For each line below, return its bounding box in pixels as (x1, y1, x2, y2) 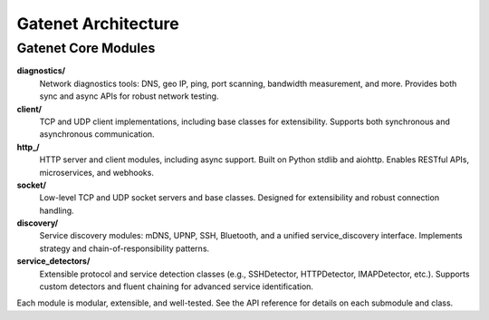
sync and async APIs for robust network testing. (39, 91, 219, 102)
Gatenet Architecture (16, 14, 180, 34)
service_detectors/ (16, 256, 91, 267)
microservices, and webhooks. (39, 167, 154, 178)
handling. (39, 205, 74, 216)
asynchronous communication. (39, 129, 155, 140)
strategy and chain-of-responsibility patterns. (39, 243, 210, 254)
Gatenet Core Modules (16, 40, 156, 56)
